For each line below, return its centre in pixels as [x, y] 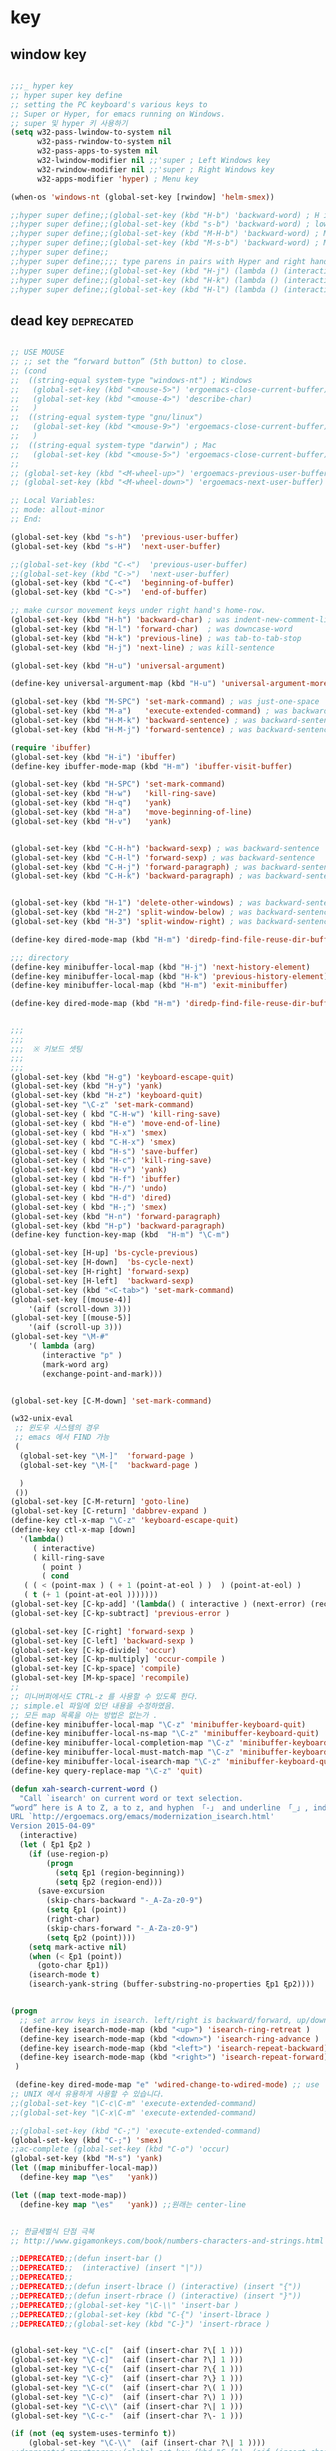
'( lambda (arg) [62, 1346]
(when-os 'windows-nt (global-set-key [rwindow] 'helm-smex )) [142, 197]
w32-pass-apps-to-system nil [97, 151]
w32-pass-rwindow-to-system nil [104, 142]
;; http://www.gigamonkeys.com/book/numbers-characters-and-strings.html [167, 2241]
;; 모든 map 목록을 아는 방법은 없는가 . [84, 1715]
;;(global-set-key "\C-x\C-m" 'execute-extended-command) [133, 2112]
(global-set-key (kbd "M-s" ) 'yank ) [86, 2159]
